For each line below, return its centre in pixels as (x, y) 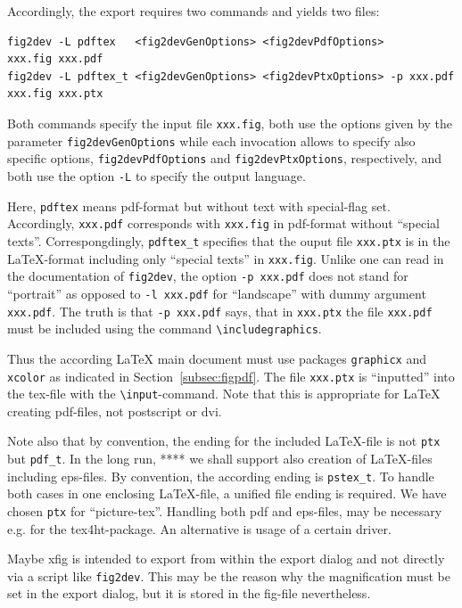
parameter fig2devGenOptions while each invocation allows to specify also (211, 140)
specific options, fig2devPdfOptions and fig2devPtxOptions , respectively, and (225, 158)
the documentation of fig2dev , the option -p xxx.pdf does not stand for (208, 276)
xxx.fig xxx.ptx (55, 94)
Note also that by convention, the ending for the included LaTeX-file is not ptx (224, 441)
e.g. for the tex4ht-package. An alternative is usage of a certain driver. (199, 528)
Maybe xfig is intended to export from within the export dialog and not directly (226, 559)
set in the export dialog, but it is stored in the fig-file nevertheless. (189, 593)
